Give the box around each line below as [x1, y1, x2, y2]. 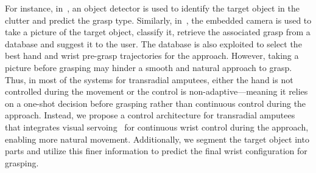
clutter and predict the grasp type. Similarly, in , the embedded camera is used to [5, 13, 312, 26]
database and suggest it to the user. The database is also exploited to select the [5, 37, 302, 50]
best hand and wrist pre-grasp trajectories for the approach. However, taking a [5, 49, 299, 62]
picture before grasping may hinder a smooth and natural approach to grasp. [5, 61, 292, 73]
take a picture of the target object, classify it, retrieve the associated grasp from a [5, 25, 311, 38]
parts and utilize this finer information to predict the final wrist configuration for [5, 144, 307, 157]
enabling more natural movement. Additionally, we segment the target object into [5, 132, 309, 145]
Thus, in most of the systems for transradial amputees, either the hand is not [5, 73, 293, 86]
